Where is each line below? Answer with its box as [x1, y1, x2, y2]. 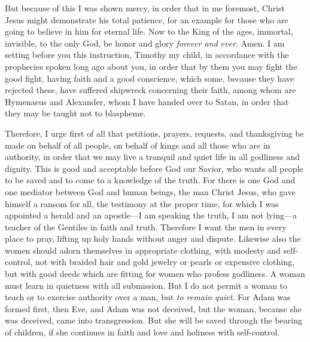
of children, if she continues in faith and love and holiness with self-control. [5, 326, 279, 338]
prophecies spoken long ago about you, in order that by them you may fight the [5, 60, 297, 72]
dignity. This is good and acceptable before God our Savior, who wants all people [5, 162, 303, 174]
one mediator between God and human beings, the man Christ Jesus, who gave [5, 185, 296, 198]
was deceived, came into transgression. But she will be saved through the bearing [5, 314, 302, 326]
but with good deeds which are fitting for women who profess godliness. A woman [5, 267, 305, 280]
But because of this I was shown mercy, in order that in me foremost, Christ [5, 2, 285, 14]
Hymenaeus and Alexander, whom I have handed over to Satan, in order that [5, 95, 289, 107]
